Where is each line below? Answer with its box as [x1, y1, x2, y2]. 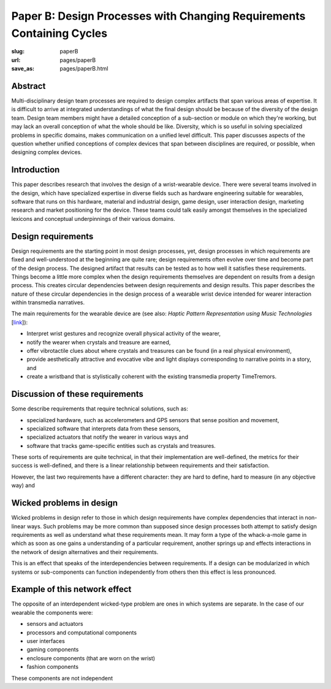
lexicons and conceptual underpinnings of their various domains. [11, 215, 175, 222]
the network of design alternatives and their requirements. [11, 548, 159, 555]
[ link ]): [11, 318, 28, 326]
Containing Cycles [11, 26, 107, 40]
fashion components [26, 663, 79, 671]
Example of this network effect [11, 584, 132, 595]
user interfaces [26, 637, 66, 644]
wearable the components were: [11, 609, 93, 616]
